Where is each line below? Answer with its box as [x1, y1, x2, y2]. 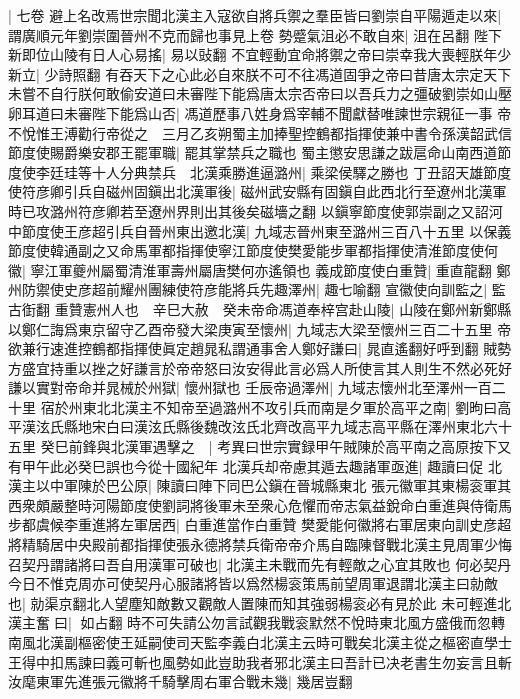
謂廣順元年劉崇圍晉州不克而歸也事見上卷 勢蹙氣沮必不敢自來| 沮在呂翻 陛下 [8, 24, 502, 45]
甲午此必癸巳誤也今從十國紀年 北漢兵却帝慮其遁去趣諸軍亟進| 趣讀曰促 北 [21, 455, 502, 476]
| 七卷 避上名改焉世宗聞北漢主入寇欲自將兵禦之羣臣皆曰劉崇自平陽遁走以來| [8, 5, 502, 25]
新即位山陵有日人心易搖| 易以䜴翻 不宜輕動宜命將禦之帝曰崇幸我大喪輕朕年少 [8, 44, 512, 65]
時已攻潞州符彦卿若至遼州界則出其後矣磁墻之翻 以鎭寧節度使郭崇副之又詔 [8, 200, 489, 221]
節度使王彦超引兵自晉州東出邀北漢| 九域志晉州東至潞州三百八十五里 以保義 [21, 220, 512, 241]
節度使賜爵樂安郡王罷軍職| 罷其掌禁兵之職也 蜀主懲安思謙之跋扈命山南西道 [8, 142, 498, 163]
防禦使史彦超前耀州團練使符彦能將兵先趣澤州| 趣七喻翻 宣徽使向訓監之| [21, 279, 488, 300]
